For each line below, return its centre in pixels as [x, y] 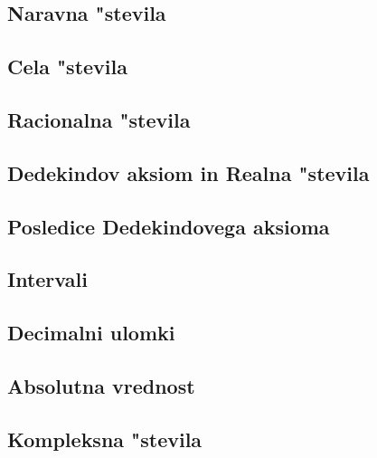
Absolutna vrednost [101, 385]
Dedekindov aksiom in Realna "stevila [188, 172]
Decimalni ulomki [91, 333]
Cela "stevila [67, 67]
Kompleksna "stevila [105, 439]
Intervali [47, 279]
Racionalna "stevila [99, 119]
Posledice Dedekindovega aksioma [169, 226]
